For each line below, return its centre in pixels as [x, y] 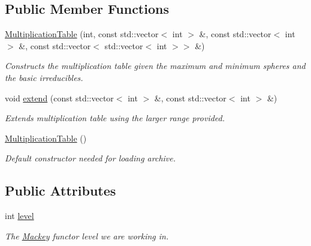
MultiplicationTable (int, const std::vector [82, 34]
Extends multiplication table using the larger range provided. [115, 118]
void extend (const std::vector [59, 97]
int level [19, 216]
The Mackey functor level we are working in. [87, 235]
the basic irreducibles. [44, 77]
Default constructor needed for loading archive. [90, 158]
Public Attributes [61, 190]
